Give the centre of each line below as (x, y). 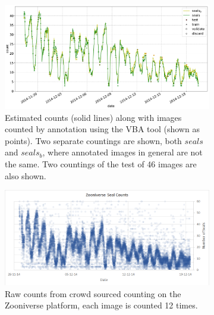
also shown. (26, 175)
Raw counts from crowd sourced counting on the (93, 293)
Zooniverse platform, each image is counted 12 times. (101, 305)
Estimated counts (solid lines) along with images (93, 117)
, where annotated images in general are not (122, 152)
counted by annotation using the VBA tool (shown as (102, 129)
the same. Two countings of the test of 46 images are (101, 163)
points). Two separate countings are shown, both (93, 140)
